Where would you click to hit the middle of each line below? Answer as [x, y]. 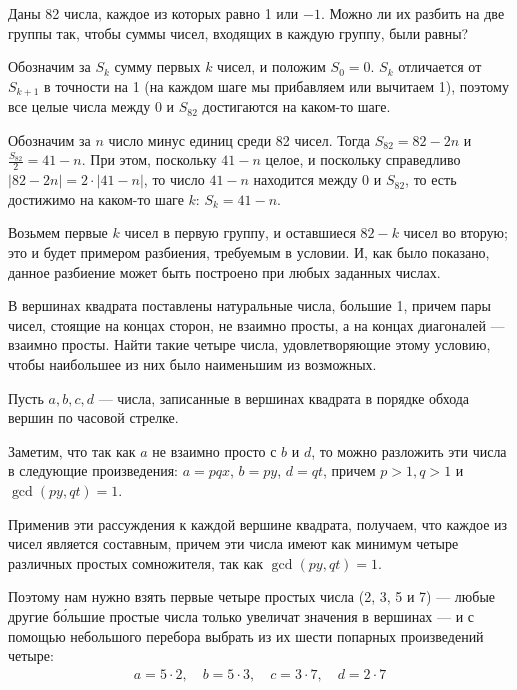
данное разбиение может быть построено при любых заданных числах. [224, 271]
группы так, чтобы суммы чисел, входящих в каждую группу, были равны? [238, 32]
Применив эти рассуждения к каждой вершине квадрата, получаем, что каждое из [258, 523]
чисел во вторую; [455, 232]
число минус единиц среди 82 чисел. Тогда [239, 139]
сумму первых [157, 66]
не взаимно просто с [214, 450]
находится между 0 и [317, 179]
